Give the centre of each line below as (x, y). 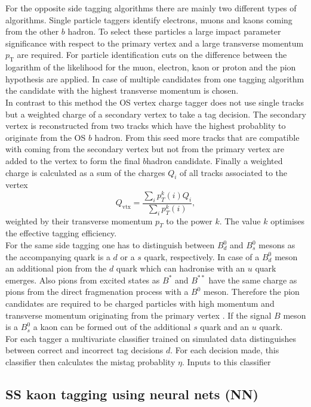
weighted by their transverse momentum (79, 221)
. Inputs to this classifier (226, 361)
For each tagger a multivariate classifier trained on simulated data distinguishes (151, 338)
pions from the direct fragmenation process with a (97, 292)
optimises (288, 221)
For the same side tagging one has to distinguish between (110, 245)
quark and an (225, 327)
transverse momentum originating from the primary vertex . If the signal (138, 315)
